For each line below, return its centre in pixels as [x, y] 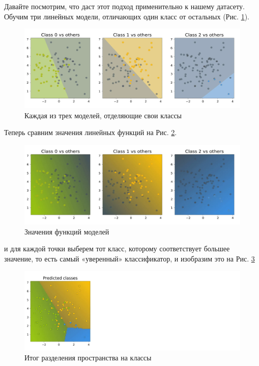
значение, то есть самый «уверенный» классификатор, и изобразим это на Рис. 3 [129, 258]
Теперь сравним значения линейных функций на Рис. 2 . [91, 132]
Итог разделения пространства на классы [88, 358]
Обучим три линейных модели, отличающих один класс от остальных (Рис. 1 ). [127, 16]
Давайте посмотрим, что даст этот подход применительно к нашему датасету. [124, 6]
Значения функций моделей [67, 231]
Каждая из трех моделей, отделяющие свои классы [103, 115]
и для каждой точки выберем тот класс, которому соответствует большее [117, 249]
